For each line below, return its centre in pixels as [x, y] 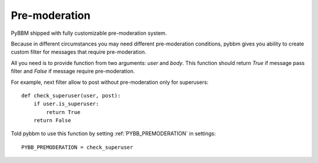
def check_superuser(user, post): [71, 95]
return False [52, 120]
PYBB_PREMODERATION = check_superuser [77, 147]
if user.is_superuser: [66, 104]
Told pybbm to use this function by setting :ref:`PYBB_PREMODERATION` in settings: [113, 133]
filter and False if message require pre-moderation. [73, 71]
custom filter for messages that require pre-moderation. [79, 52]
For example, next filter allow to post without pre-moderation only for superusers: [110, 82]
